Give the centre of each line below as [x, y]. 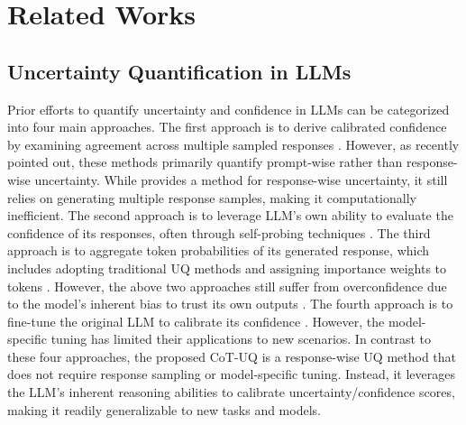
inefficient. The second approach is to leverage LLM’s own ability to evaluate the [230, 215]
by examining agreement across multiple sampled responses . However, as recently [233, 144]
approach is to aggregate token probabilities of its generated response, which [219, 250]
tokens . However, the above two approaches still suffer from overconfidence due [227, 286]
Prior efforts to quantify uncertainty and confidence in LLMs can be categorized [228, 109]
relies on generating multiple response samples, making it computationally [212, 197]
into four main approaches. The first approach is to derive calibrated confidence [227, 127]
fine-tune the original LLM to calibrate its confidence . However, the [196, 321]
